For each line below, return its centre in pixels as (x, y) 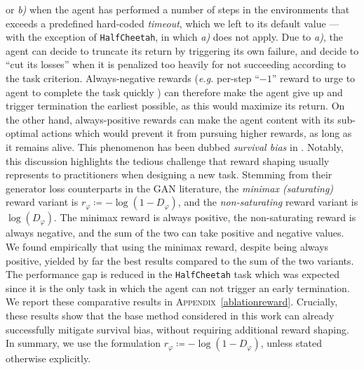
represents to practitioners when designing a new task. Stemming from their (169, 174)
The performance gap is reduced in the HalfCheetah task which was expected (173, 274)
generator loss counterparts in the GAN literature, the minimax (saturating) (170, 188)
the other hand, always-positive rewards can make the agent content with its (170, 119)
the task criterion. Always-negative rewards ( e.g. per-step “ (133, 78)
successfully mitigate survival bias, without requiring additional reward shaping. (177, 329)
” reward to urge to (314, 78)
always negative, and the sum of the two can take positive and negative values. (175, 233)
